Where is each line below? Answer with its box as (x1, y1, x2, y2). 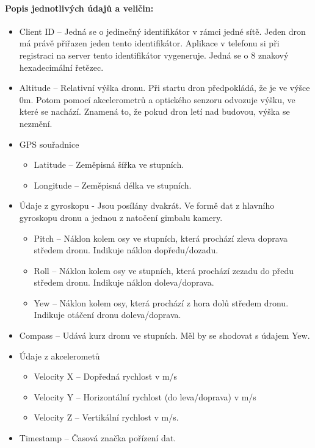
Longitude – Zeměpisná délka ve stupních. (34, 178, 192, 191)
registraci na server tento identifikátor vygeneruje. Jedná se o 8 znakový (19, 48, 289, 61)
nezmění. (19, 117, 52, 129)
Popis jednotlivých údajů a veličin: (5, 1, 154, 14)
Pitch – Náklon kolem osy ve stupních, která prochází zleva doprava (34, 231, 288, 244)
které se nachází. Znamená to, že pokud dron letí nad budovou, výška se (19, 105, 290, 118)
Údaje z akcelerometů (19, 349, 100, 362)
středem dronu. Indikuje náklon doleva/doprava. (34, 276, 214, 289)
